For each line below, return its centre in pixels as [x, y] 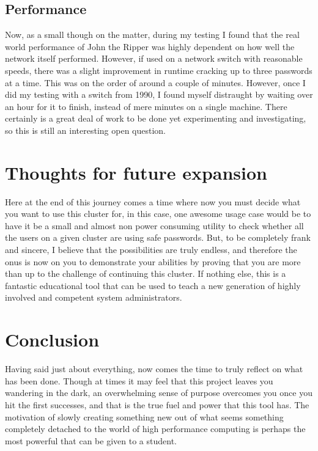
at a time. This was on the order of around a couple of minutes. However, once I [155, 82]
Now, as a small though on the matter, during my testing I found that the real [152, 35]
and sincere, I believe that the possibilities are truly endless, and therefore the [151, 250]
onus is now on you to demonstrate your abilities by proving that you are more [153, 261]
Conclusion [52, 339]
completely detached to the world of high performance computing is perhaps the [155, 429]
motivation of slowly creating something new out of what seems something [144, 416]
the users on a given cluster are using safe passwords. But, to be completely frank [158, 237]
